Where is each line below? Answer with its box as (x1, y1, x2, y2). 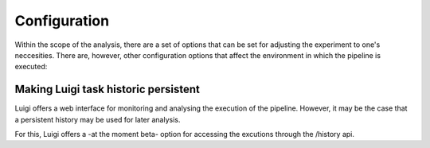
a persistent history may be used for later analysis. (14, 115, 181, 124)
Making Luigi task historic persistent (14, 83, 201, 96)
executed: (14, 62, 48, 72)
